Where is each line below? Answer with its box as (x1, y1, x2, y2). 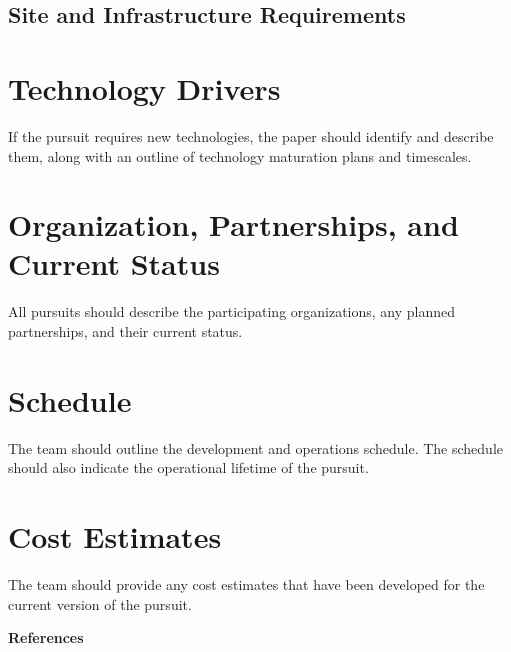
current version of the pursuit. (8, 593, 192, 614)
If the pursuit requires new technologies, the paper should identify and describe (8, 125, 494, 146)
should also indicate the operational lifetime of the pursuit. (8, 457, 369, 478)
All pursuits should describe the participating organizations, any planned (8, 301, 456, 322)
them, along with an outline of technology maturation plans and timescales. (8, 145, 472, 166)
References (8, 627, 84, 648)
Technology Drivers (8, 67, 281, 108)
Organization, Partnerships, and (8, 204, 459, 245)
